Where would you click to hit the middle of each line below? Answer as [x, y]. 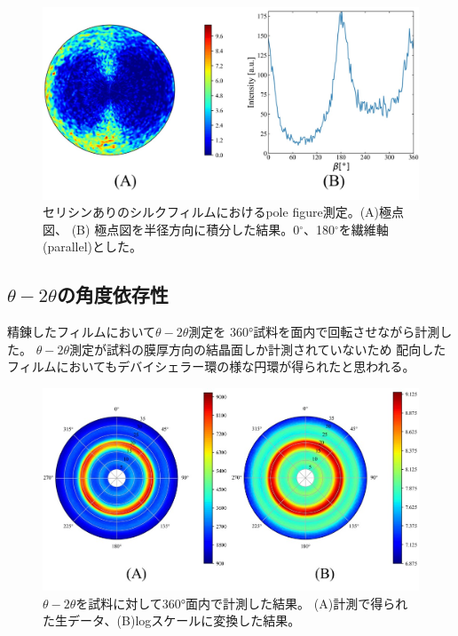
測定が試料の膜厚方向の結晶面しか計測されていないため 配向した [257, 349]
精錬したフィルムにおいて [82, 332]
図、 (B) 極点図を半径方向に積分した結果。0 [171, 229]
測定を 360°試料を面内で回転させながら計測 [314, 332]
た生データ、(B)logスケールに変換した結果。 [172, 620]
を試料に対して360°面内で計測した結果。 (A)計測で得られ [242, 603]
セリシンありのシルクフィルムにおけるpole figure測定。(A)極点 [224, 212]
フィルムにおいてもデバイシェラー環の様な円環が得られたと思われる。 [211, 366]
